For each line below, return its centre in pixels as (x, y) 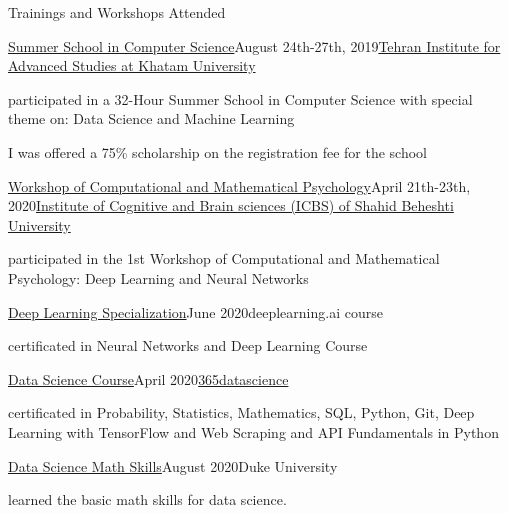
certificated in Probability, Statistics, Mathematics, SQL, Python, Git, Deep (241, 412)
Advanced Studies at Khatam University (132, 65)
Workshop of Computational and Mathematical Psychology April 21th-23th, (239, 185)
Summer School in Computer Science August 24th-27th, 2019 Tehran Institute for (254, 45)
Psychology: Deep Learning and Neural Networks (158, 277)
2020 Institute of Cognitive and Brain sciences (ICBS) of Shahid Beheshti (231, 205)
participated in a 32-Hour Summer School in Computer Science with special (240, 98)
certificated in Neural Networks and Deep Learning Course (188, 345)
